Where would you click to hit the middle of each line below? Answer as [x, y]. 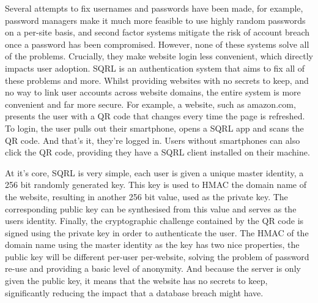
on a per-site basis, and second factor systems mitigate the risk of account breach [157, 32]
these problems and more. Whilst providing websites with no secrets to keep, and [157, 80]
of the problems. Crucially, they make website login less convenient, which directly [159, 56]
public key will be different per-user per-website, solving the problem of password [157, 256]
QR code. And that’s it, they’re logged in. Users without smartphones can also [153, 140]
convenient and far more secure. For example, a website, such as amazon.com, [150, 104]
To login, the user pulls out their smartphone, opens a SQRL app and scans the [154, 128]
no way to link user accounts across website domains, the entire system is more [153, 92]
